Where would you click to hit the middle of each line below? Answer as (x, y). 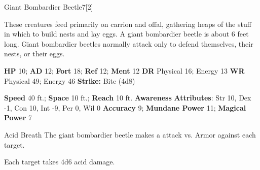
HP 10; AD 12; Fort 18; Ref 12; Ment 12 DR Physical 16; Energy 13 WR (124, 70)
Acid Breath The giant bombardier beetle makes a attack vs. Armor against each (130, 134)
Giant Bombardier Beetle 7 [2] (49, 7)
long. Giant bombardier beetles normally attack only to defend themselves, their (129, 43)
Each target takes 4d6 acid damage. (60, 162)
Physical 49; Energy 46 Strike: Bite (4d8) (70, 80)
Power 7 (18, 117)
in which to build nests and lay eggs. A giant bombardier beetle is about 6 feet (126, 34)
